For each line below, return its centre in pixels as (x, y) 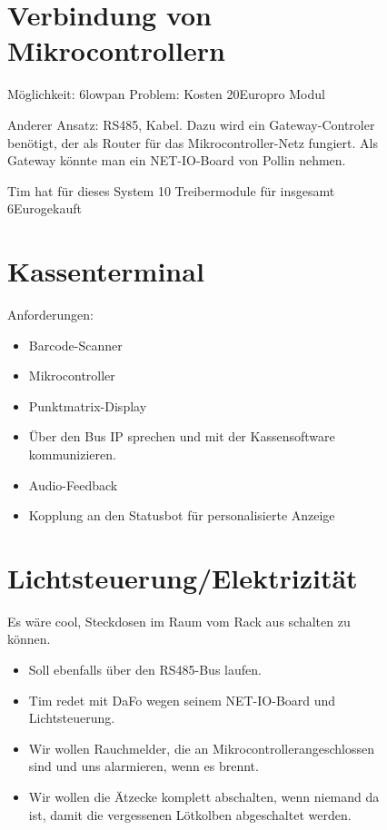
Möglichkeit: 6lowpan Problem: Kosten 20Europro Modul (166, 94)
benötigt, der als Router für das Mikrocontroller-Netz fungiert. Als (193, 142)
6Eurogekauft (45, 208)
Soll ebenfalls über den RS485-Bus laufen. (145, 670)
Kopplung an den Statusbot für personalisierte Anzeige (182, 515)
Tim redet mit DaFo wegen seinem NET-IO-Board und (182, 700)
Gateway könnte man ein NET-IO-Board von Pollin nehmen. (177, 160)
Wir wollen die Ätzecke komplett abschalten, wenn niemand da (204, 797)
